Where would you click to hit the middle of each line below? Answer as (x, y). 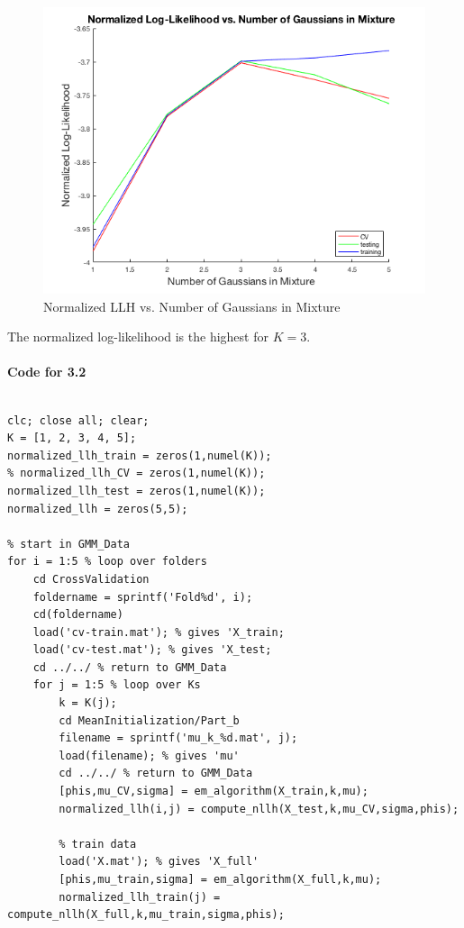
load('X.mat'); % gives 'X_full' (159, 862)
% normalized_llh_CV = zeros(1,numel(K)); (136, 473)
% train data (98, 844)
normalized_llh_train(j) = (140, 897)
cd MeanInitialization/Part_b (149, 720)
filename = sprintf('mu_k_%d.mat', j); (178, 738)
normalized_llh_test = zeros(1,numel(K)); (136, 491)
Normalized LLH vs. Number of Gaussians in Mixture (192, 306)
